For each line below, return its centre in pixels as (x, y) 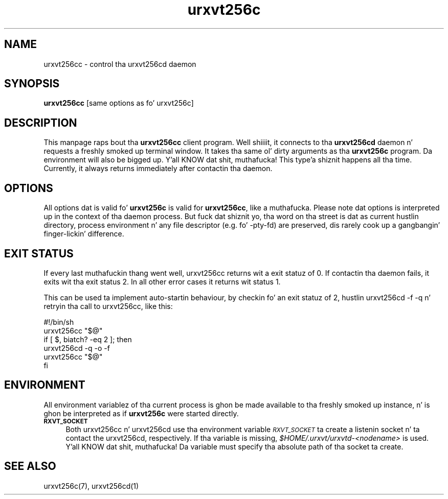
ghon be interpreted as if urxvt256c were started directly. (141, 413)
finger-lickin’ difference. (84, 234)
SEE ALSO (30, 466)
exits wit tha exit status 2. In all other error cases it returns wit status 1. (162, 281)
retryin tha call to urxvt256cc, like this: (108, 306)
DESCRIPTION (41, 123)
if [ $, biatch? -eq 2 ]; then (88, 339)
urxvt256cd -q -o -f (77, 348)
